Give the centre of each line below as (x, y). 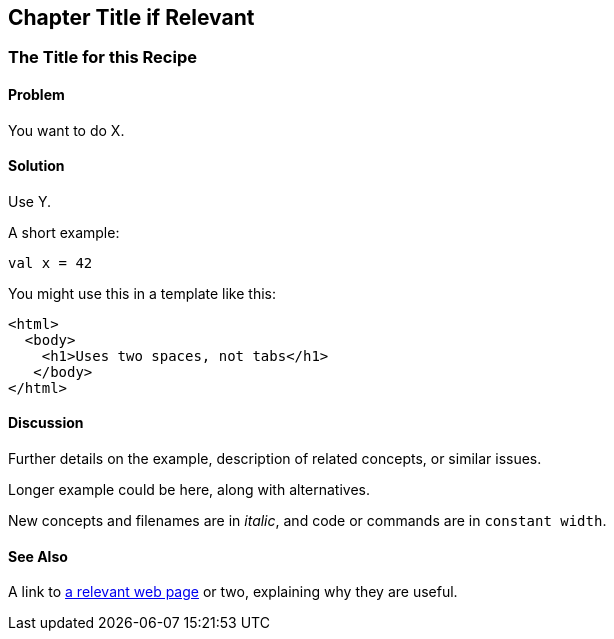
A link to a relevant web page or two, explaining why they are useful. (233, 592)
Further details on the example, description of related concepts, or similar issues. (275, 459)
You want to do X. (66, 130)
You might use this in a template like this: (142, 293)
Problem (36, 95)
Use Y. (29, 201)
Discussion (46, 423)
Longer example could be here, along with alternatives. (189, 490)
